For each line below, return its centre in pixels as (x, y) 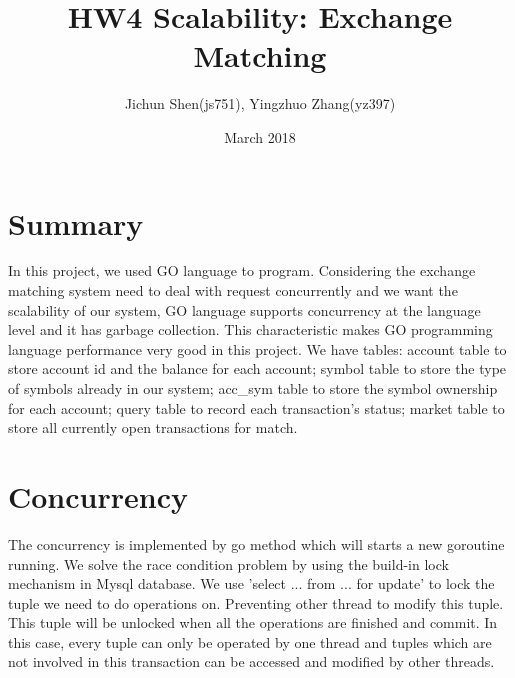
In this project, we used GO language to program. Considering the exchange (242, 270)
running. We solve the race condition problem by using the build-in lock (228, 563)
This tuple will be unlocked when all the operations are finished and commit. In (253, 622)
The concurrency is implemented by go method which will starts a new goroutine (256, 543)
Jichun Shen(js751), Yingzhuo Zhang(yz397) (260, 103)
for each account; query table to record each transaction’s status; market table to (256, 407)
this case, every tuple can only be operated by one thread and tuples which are (250, 641)
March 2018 (260, 136)
